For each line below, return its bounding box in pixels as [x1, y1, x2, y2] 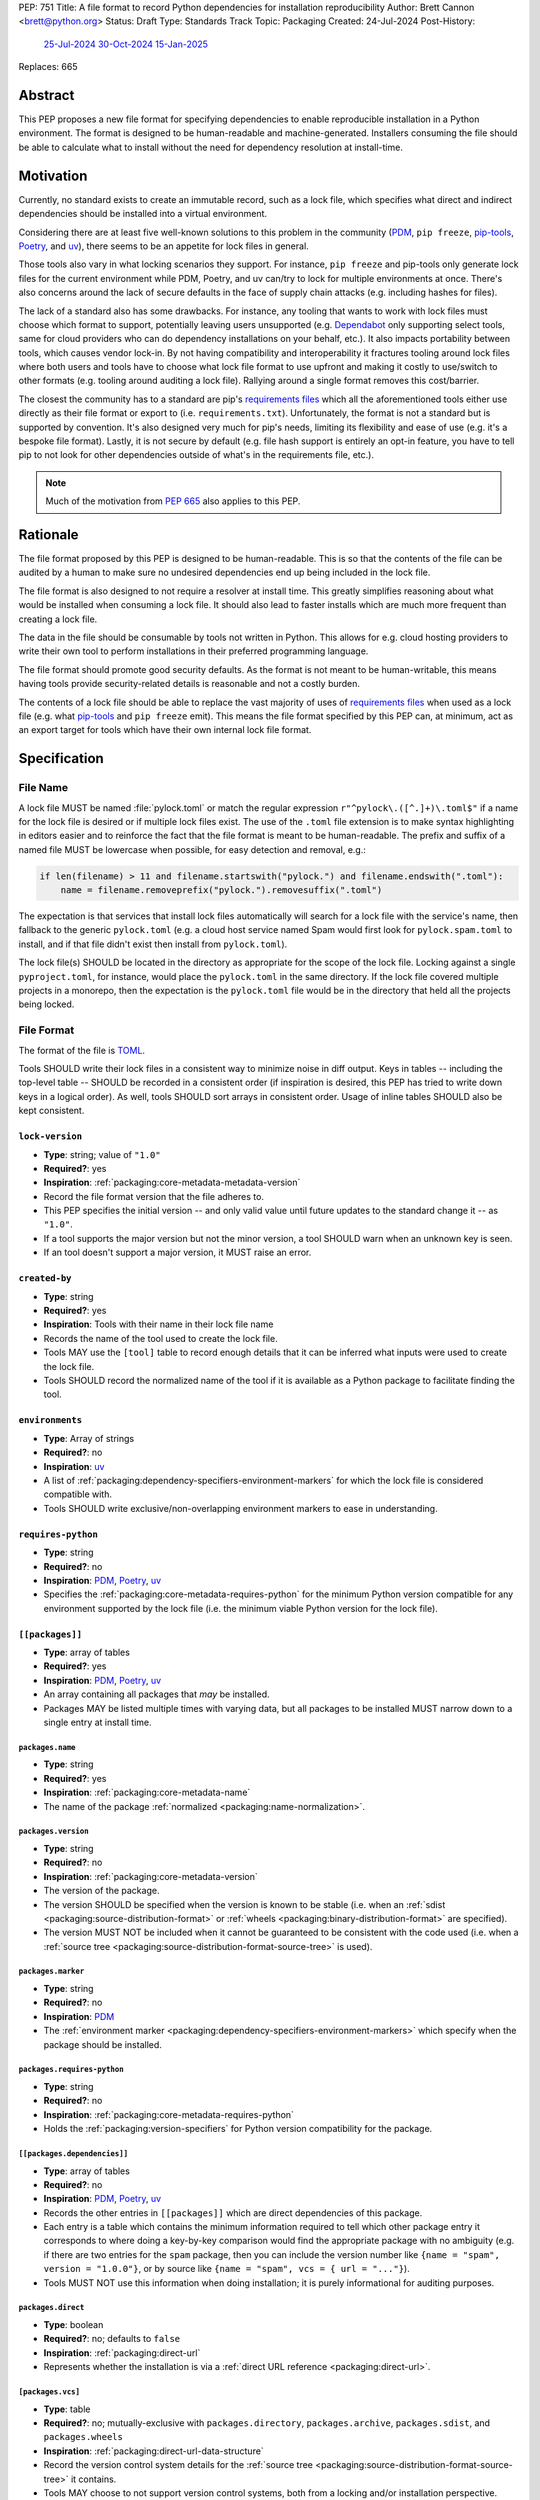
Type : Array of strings [43, 1432, 135, 1444]
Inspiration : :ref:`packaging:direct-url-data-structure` [43, 2445, 264, 2457]
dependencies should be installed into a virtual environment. [18, 208, 268, 220]
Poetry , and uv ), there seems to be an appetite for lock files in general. [18, 240, 309, 252]
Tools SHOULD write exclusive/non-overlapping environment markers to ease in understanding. [43, 1502, 439, 1514]
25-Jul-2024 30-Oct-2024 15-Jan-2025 [43, 38, 209, 50]
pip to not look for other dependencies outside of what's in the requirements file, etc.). [18, 449, 375, 461]
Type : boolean [43, 2319, 104, 2331]
